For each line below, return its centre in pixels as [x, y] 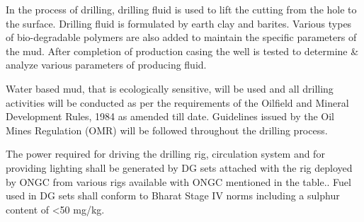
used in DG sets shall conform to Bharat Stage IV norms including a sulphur [173, 195]
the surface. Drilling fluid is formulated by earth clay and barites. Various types [179, 23]
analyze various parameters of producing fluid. [106, 65]
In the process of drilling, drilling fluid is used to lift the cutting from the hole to [181, 9]
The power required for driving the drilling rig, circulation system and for [165, 154]
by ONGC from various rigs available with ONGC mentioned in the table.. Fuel [178, 181]
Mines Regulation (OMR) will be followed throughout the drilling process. [167, 130]
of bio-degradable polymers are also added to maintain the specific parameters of [181, 37]
